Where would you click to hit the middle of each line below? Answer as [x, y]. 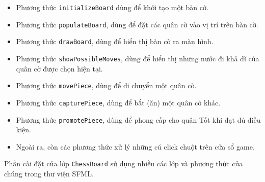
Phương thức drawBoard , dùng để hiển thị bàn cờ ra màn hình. [115, 41]
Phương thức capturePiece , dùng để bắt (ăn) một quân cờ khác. [118, 102]
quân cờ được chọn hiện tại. [59, 68]
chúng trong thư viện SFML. [49, 174]
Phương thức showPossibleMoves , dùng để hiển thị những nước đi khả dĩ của [138, 58]
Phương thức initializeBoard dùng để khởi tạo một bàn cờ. [112, 7]
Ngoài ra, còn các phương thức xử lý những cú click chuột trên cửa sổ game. [135, 146]
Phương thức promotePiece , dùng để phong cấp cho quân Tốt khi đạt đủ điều [138, 119]
